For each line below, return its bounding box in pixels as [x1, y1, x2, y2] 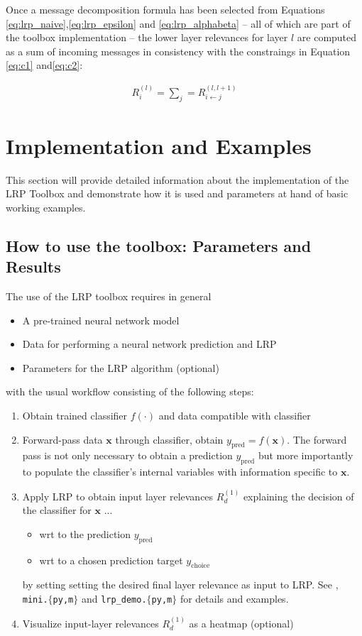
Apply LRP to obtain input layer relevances [22, 488, 214, 503]
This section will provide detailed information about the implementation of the [6, 172, 349, 187]
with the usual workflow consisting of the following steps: [6, 384, 254, 399]
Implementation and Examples [6, 131, 312, 160]
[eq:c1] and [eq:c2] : [6, 57, 83, 72]
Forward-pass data [22, 432, 103, 446]
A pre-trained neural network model [22, 312, 180, 327]
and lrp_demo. [81, 591, 147, 606]
